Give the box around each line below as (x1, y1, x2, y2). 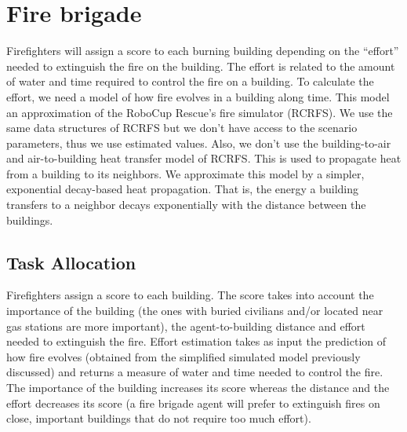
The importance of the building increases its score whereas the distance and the (6, 379, 390, 396)
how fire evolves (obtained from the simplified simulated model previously (6, 348, 361, 364)
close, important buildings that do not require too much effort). (6, 410, 311, 427)
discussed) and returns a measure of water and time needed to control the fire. (6, 364, 383, 380)
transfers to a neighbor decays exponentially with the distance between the (6, 196, 366, 213)
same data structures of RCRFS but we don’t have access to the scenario (6, 119, 358, 136)
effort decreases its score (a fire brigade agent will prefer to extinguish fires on (6, 394, 380, 411)
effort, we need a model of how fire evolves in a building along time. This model (6, 88, 390, 104)
